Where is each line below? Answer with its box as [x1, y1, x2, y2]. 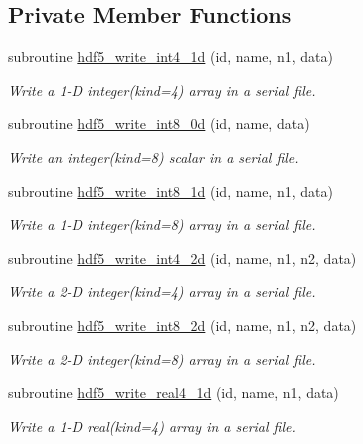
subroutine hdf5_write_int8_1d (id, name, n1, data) [8, 180, 333, 201]
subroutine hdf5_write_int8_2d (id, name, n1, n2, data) [8, 314, 357, 335]
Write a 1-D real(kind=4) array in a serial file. [8, 415, 296, 436]
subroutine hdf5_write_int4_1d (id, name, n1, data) [8, 46, 333, 67]
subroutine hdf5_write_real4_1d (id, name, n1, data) [8, 382, 339, 403]
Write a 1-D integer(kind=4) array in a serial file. [8, 79, 316, 100]
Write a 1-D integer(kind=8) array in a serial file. [8, 214, 316, 235]
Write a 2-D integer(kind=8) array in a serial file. [8, 348, 316, 369]
